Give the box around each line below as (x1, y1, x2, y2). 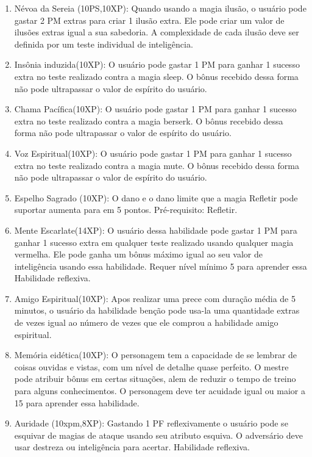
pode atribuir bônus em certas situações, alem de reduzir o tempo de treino (14, 372, 296, 385)
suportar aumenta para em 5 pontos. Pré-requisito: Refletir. (14, 203, 238, 216)
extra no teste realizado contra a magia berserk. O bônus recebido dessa (14, 114, 283, 127)
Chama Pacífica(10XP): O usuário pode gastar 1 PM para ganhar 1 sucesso (14, 103, 297, 115)
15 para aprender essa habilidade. (14, 396, 140, 409)
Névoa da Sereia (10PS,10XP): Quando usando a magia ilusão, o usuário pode (14, 2, 307, 14)
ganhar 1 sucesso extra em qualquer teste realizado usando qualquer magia (14, 236, 294, 248)
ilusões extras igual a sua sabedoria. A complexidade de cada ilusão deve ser (14, 26, 299, 38)
